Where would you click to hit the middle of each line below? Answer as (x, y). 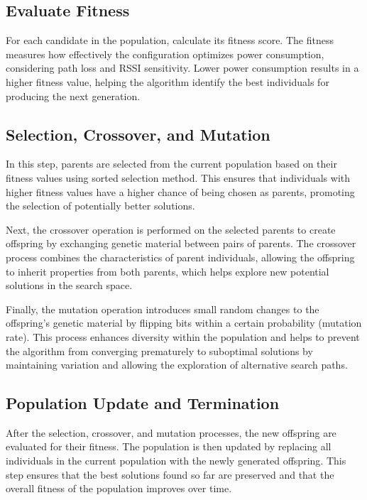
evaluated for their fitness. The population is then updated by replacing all (169, 446)
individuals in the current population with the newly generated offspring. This (176, 461)
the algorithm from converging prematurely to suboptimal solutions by (159, 350)
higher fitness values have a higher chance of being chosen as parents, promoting (180, 191)
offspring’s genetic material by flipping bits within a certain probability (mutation (184, 323)
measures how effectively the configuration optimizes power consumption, (165, 54)
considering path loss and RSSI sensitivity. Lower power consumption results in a (182, 68)
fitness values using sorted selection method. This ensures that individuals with (178, 177)
